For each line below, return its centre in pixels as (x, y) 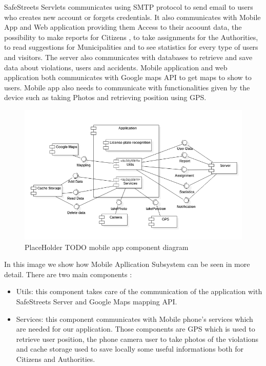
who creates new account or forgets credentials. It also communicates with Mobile (132, 17)
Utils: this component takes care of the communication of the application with (139, 291)
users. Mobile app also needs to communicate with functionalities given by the (127, 87)
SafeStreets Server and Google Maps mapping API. (97, 302)
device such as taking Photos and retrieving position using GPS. (105, 97)
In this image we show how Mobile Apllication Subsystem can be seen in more (127, 264)
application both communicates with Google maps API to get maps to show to (128, 77)
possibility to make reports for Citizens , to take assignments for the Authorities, (131, 37)
